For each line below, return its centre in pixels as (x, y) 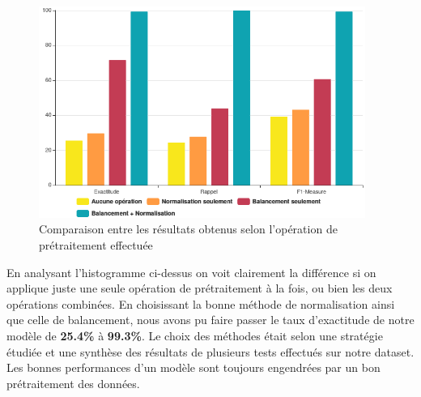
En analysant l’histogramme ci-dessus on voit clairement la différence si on (191, 272)
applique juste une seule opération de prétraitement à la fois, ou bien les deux (200, 288)
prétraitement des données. (73, 383)
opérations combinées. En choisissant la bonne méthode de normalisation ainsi (201, 303)
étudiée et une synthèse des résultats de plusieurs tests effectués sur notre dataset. (210, 351)
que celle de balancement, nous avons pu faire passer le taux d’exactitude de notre (210, 320)
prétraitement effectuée (96, 244)
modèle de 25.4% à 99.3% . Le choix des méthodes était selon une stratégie (195, 335)
